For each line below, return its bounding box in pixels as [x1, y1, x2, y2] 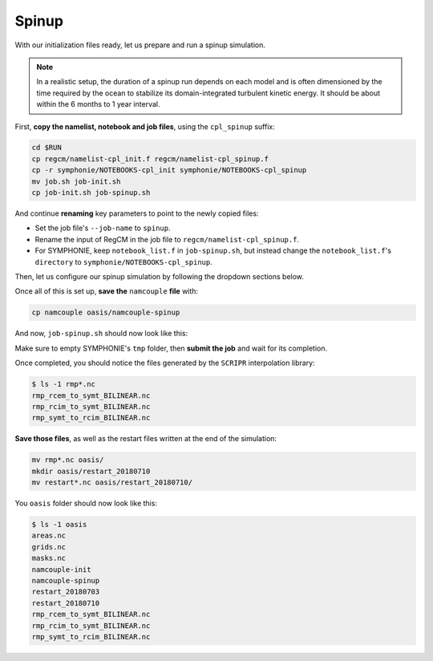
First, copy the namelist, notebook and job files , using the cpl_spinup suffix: [14, 121, 276, 132]
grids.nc [31, 542, 67, 551]
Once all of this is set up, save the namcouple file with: [14, 286, 199, 296]
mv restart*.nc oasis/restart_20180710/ [31, 478, 192, 487]
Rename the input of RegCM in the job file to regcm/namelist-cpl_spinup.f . [34, 234, 300, 244]
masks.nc [31, 554, 67, 563]
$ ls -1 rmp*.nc [31, 379, 96, 389]
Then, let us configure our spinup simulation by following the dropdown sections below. [14, 271, 305, 281]
